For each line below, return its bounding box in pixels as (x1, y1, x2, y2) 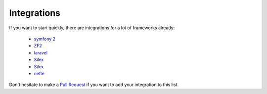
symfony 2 (34, 36, 56, 42)
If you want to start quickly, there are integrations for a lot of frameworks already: (9, 25, 175, 31)
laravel (34, 49, 48, 55)
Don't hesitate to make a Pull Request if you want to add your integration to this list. (9, 82, 179, 88)
